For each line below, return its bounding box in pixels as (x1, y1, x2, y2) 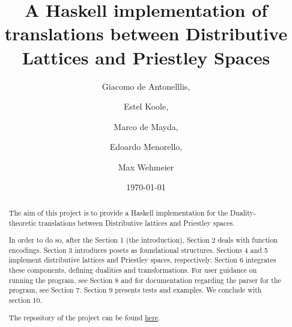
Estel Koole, (123, 100, 169, 113)
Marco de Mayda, (114, 120, 178, 132)
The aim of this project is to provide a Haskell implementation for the (8, 207, 228, 217)
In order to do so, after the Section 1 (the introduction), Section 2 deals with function (8, 235, 278, 245)
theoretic (8, 217, 37, 228)
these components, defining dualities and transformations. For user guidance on (8, 265, 257, 275)
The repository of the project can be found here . (8, 312, 160, 322)
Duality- (230, 207, 256, 217)
